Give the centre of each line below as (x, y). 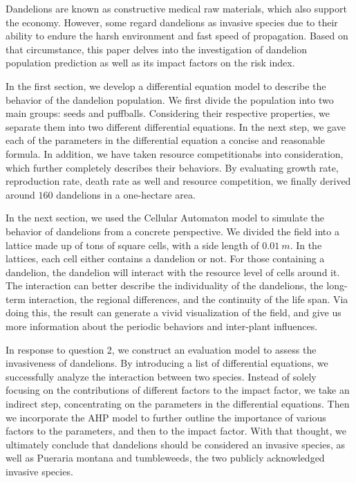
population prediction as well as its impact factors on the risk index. (150, 63)
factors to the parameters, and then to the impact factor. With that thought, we (176, 431)
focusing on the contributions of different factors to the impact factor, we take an (178, 390)
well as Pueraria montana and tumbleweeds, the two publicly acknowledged (165, 458)
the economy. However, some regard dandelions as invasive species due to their (172, 22)
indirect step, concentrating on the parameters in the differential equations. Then (178, 404)
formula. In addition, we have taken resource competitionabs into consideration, (175, 153)
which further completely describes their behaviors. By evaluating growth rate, (172, 167)
